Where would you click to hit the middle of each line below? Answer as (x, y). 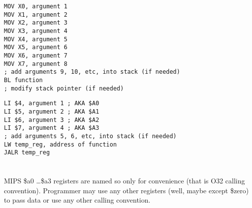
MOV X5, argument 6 (36, 47)
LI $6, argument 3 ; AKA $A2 (52, 120)
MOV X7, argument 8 (36, 64)
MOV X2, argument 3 (36, 23)
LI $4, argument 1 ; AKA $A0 (52, 104)
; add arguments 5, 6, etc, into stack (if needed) (90, 136)
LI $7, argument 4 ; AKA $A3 (52, 128)
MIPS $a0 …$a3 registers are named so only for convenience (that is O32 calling (125, 180)
